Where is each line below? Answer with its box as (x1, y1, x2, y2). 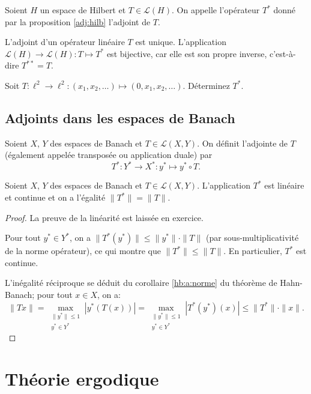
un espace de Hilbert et (40, 4, 126, 16)
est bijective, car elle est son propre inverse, (106, 47, 267, 59)
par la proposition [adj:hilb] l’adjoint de (5, 15, 151, 28)
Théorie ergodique (5, 366, 159, 391)
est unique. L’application (135, 35, 226, 48)
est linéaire (264, 179, 304, 192)
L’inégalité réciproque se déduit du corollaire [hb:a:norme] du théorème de (5, 276, 277, 289)
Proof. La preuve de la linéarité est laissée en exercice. (5, 211, 204, 223)
